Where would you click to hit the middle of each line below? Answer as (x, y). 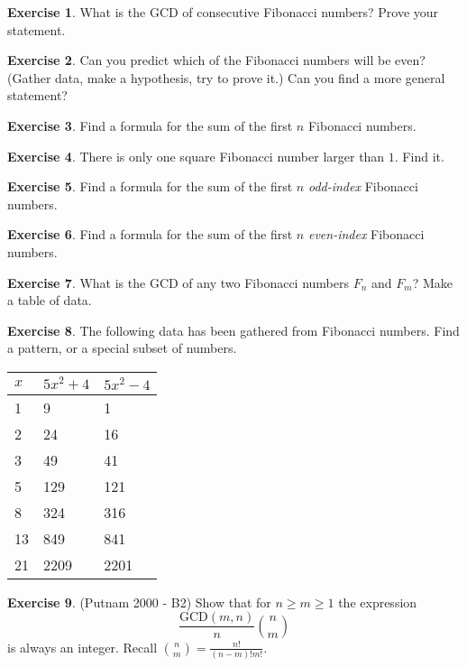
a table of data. (50, 300)
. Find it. (419, 156)
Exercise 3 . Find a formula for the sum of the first (150, 125)
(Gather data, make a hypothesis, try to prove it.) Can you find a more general (226, 77)
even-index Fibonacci (366, 234)
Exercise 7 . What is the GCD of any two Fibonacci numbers (178, 282)
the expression (378, 602)
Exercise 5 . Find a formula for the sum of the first (150, 186)
